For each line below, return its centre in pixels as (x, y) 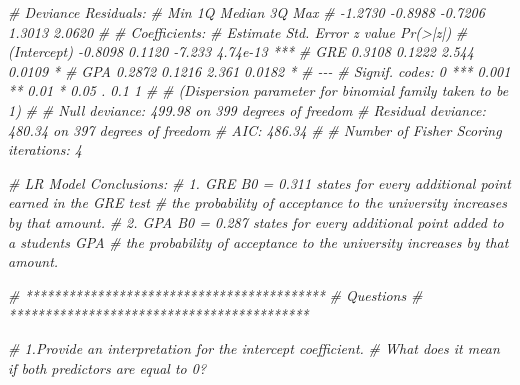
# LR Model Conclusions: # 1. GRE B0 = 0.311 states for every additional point (259, 182)
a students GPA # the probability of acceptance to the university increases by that (258, 241)
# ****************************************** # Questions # (215, 294)
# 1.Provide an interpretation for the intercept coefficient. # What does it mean (254, 347)
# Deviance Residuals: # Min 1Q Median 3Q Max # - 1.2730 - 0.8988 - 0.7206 (246, 12)
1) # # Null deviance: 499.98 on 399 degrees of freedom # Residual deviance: (247, 109)
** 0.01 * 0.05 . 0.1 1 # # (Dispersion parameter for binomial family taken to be (258, 90)
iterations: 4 (45, 149)
